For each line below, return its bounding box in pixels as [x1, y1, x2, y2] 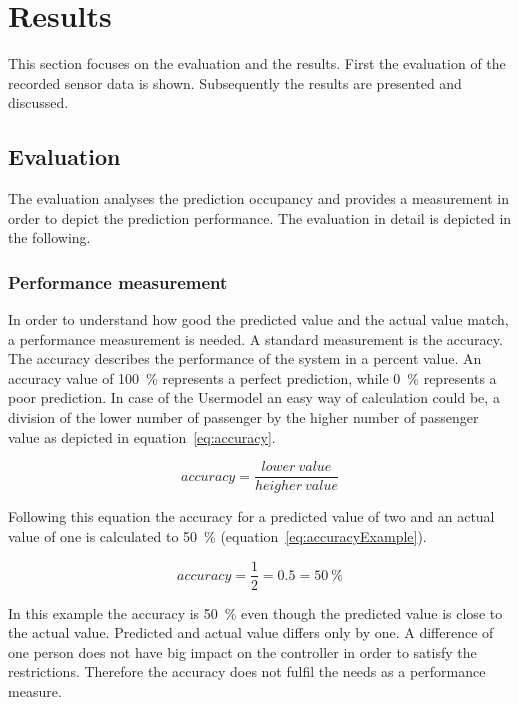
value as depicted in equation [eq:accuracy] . [8, 426, 276, 447]
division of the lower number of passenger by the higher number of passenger [8, 407, 479, 428]
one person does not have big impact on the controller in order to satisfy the [8, 641, 477, 662]
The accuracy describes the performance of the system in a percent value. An [8, 348, 482, 369]
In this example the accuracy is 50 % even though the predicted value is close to [8, 602, 503, 623]
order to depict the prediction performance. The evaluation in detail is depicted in [8, 207, 512, 228]
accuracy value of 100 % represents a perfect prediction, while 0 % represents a [8, 367, 497, 388]
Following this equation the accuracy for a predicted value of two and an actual [8, 506, 495, 527]
